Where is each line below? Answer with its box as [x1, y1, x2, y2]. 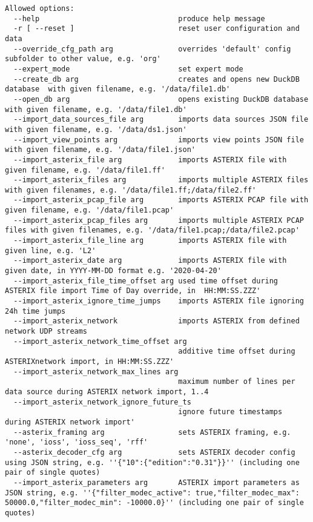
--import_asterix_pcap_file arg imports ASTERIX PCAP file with [13, 196, 309, 205]
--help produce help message [13, 14, 265, 23]
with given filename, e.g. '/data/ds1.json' [5, 125, 187, 134]
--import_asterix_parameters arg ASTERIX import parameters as [13, 478, 300, 487]
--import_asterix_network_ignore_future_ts [13, 397, 191, 406]
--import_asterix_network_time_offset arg [13, 337, 187, 346]
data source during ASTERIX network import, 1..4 [5, 387, 209, 396]
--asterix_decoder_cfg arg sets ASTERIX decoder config [13, 448, 295, 457]
